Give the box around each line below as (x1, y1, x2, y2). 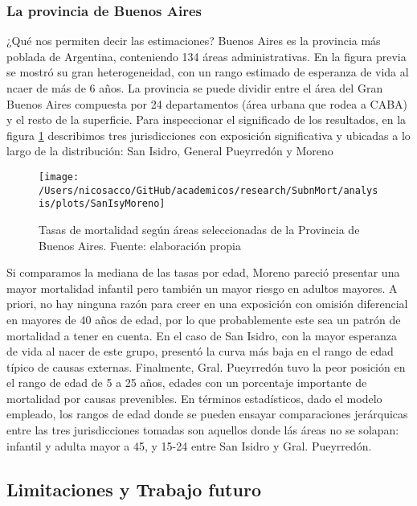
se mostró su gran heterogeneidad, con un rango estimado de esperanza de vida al (6, 64, 409, 80)
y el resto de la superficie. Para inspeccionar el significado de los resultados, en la (6, 111, 407, 128)
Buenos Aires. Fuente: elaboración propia (39, 237, 241, 253)
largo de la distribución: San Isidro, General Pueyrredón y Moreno (6, 142, 333, 159)
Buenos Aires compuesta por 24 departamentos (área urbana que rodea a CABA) (6, 95, 408, 112)
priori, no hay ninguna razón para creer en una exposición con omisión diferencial (6, 295, 408, 312)
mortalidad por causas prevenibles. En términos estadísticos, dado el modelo (6, 389, 382, 406)
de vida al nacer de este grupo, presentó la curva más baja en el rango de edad (6, 343, 394, 360)
